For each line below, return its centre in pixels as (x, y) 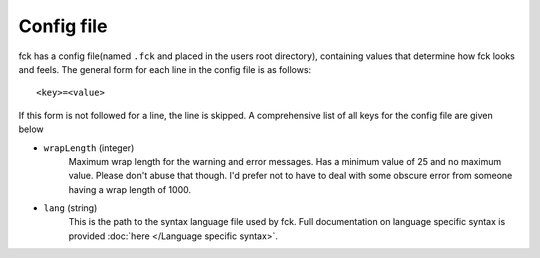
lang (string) (70, 208)
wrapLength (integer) (89, 147)
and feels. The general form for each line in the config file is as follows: (165, 69)
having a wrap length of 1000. (130, 189)
